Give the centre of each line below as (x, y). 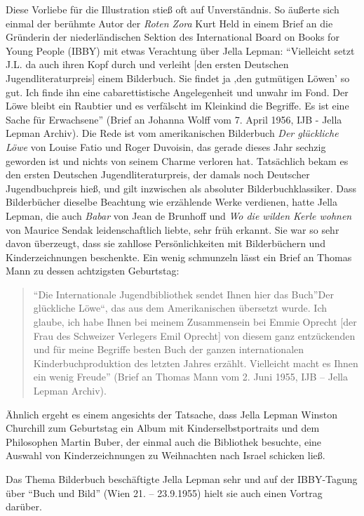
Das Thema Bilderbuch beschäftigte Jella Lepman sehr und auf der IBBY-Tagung (182, 479)
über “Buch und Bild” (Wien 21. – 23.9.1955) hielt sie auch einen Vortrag (164, 492)
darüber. (24, 507)
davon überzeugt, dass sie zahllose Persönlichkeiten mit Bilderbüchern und (166, 243)
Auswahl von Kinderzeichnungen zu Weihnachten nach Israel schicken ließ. (166, 455)
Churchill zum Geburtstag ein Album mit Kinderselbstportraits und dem (163, 428)
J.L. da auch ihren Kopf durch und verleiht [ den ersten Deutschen (147, 64)
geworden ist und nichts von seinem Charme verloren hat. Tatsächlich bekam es (177, 160)
